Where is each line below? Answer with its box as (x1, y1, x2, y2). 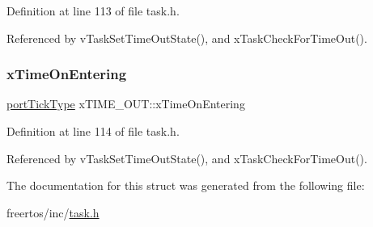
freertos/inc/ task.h (6, 204, 100, 221)
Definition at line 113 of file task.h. (6, 2, 180, 19)
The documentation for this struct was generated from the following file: (6, 177, 365, 194)
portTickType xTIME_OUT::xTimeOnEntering (6, 95, 245, 112)
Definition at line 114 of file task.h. (6, 123, 180, 139)
